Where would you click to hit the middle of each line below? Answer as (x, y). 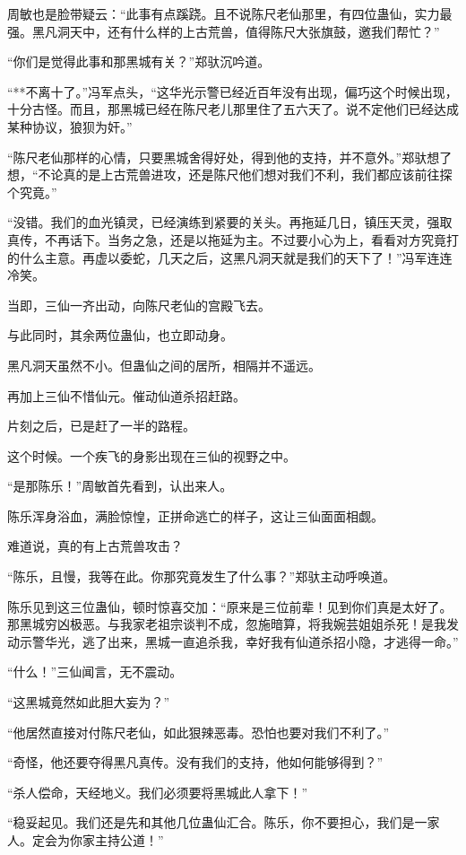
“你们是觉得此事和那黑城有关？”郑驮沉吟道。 (139, 61)
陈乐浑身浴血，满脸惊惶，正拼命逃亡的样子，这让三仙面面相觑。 (195, 515)
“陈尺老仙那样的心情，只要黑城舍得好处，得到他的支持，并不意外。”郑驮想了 (230, 157)
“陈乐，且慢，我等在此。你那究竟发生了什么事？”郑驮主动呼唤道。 (202, 576)
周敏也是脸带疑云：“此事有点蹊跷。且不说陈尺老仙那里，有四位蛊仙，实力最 (230, 13)
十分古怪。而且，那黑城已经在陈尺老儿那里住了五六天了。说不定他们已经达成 (233, 109)
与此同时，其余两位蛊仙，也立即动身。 (120, 335)
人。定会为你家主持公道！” (86, 840)
